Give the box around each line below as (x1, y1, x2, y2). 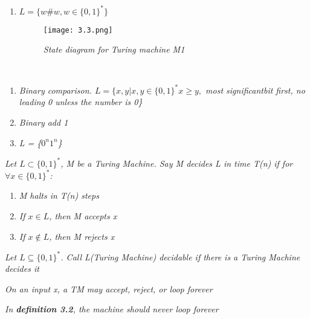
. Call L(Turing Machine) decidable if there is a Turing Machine (60, 250, 300, 263)
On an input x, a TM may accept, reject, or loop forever (5, 282, 213, 295)
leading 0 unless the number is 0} (19, 95, 143, 108)
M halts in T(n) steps (19, 189, 99, 202)
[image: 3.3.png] (43, 25, 113, 34)
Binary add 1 (19, 116, 68, 129)
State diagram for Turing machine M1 (43, 43, 185, 56)
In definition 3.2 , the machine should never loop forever (5, 303, 219, 315)
